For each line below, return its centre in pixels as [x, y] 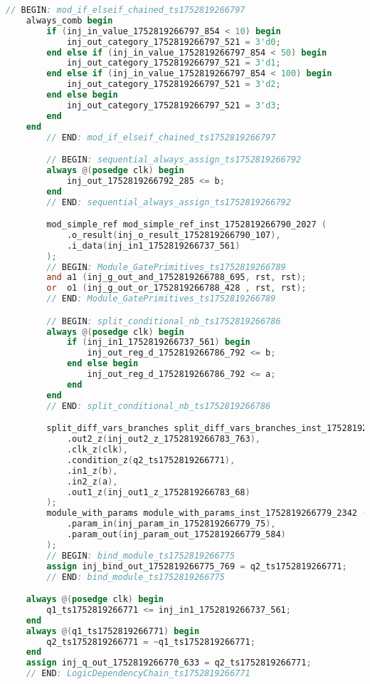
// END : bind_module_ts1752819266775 [136, 577]
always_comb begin [69, 20]
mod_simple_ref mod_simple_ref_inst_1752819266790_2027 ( [187, 225]
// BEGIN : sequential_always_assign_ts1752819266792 [174, 160]
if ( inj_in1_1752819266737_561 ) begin [158, 342]
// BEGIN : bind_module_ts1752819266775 [141, 555]
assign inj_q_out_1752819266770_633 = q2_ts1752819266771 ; [169, 663]
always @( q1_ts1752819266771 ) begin [113, 631]
